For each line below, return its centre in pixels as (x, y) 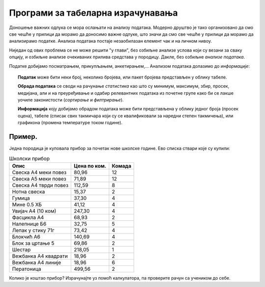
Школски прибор (29, 158)
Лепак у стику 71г (33, 230)
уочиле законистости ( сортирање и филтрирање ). (71, 100)
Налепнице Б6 (29, 224)
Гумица (21, 198)
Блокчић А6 (26, 236)
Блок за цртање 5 (33, 243)
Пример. (23, 137)
